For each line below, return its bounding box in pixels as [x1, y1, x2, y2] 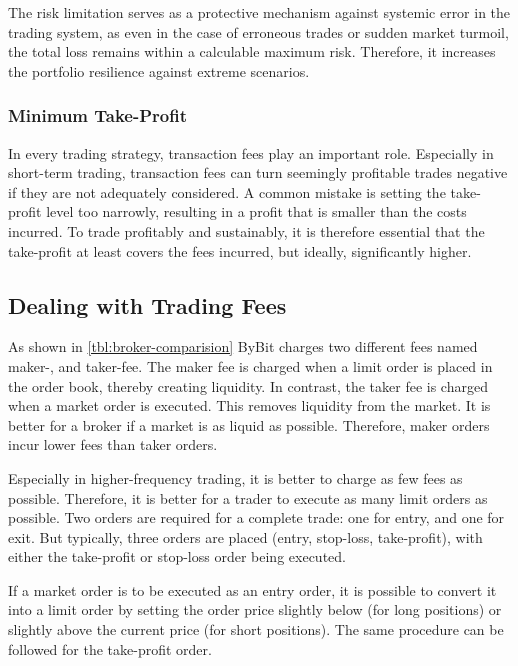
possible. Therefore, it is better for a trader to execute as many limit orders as [8, 487, 488, 508]
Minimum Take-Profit [8, 103, 188, 128]
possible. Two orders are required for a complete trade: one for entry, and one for [8, 507, 505, 528]
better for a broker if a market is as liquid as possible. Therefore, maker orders [8, 414, 490, 435]
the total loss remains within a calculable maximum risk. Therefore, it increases [8, 41, 496, 62]
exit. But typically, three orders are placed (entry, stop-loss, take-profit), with [8, 526, 483, 547]
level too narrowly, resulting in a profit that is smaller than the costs [46, 201, 467, 222]
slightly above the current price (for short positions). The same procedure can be [8, 619, 504, 640]
